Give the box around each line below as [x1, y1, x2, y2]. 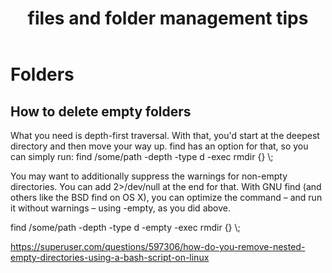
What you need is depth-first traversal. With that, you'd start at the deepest [10, 130, 320, 141]
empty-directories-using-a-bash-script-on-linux [10, 252, 210, 263]
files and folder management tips [27, 7, 309, 30]
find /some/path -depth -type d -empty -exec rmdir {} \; [10, 222, 241, 233]
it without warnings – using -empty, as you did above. [10, 202, 231, 214]
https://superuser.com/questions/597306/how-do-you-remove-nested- [10, 241, 306, 252]
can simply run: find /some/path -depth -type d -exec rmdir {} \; [10, 151, 274, 162]
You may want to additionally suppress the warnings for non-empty [10, 170, 288, 182]
